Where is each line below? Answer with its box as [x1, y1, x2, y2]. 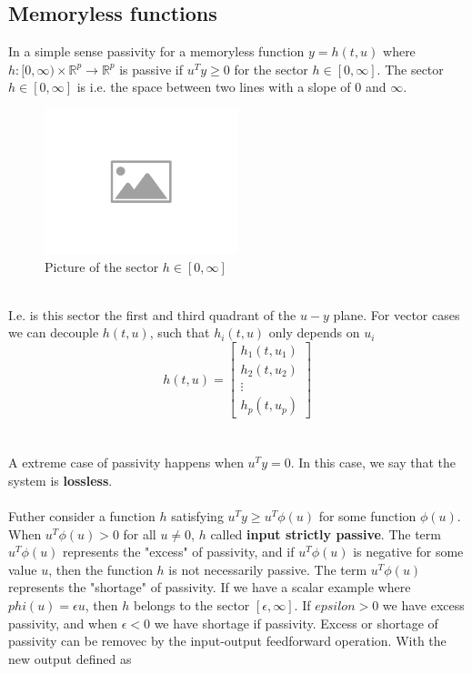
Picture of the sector [45, 257, 159, 276]
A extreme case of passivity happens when [8, 453, 244, 472]
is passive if [119, 59, 184, 78]
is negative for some [353, 542, 464, 561]
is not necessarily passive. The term [168, 559, 367, 578]
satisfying [171, 507, 224, 526]
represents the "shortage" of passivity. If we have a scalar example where [8, 578, 411, 597]
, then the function [48, 559, 153, 578]
